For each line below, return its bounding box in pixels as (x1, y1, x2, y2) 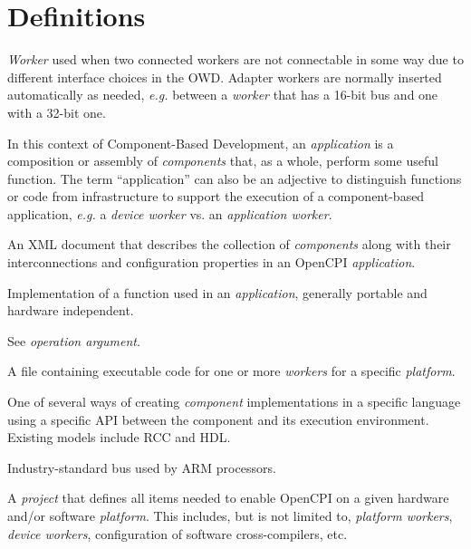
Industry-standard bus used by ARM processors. (7, 457, 276, 477)
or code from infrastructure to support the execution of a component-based (7, 187, 425, 206)
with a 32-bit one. (7, 102, 106, 121)
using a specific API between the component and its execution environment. (7, 409, 429, 429)
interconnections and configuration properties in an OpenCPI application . (7, 253, 416, 272)
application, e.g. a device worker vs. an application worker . (7, 204, 332, 223)
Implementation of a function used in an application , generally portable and (7, 283, 428, 302)
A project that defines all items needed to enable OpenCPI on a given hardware (7, 488, 449, 507)
